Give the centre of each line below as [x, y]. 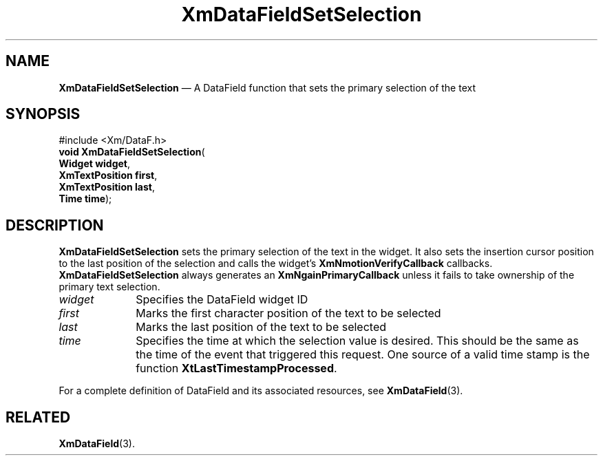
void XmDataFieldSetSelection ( [132, 152]
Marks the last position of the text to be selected [261, 327]
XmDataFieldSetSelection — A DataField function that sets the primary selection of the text [267, 87]
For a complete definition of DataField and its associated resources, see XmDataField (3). [261, 391]
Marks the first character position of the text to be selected [288, 313]
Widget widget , [95, 164]
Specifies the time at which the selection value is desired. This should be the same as [357, 341]
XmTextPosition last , [107, 187]
